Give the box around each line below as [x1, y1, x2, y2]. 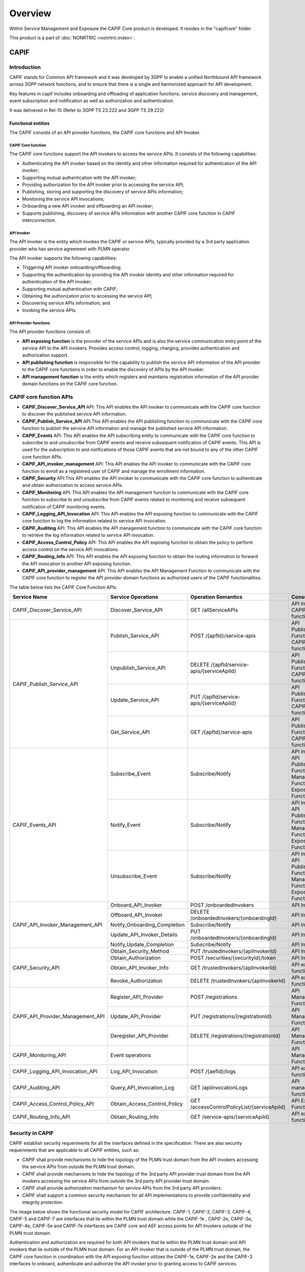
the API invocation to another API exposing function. [22, 560, 132, 567]
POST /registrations [190, 994, 237, 1001]
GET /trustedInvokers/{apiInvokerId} [190, 964, 277, 971]
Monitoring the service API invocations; [22, 196, 105, 202]
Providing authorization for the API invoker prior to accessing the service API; [22, 181, 184, 188]
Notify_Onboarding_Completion [110, 921, 185, 929]
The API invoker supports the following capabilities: [9, 255, 117, 262]
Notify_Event [110, 822, 141, 829]
